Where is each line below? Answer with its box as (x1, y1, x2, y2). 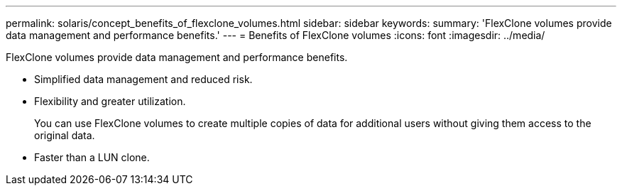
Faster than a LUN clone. (34, 151, 150, 163)
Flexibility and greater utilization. (34, 95, 186, 107)
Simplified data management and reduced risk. (34, 73, 253, 85)
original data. (34, 129, 95, 141)
